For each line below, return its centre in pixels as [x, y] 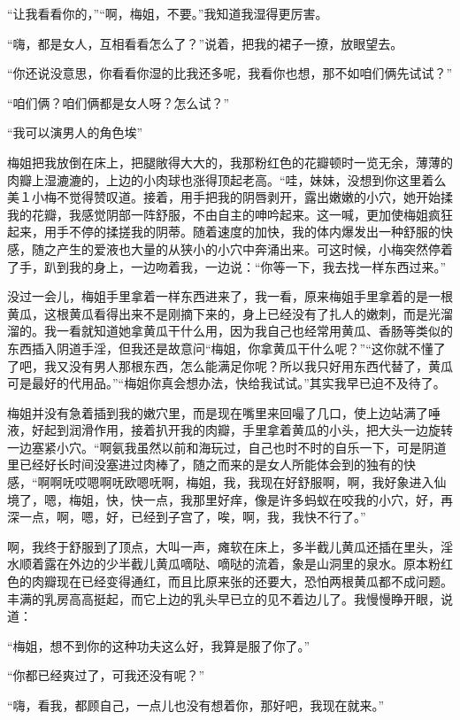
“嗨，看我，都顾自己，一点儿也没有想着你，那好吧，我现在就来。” [196, 705]
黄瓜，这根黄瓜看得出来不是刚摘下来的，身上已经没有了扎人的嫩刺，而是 [218, 313]
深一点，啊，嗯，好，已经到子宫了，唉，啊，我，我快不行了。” [187, 517]
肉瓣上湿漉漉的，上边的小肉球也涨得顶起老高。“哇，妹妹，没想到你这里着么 [227, 179]
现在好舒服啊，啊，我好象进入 [347, 482]
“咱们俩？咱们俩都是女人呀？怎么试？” [119, 102]
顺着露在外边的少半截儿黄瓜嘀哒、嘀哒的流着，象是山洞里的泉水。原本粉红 [236, 564]
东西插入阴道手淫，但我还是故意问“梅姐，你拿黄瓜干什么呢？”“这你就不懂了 [226, 348]
